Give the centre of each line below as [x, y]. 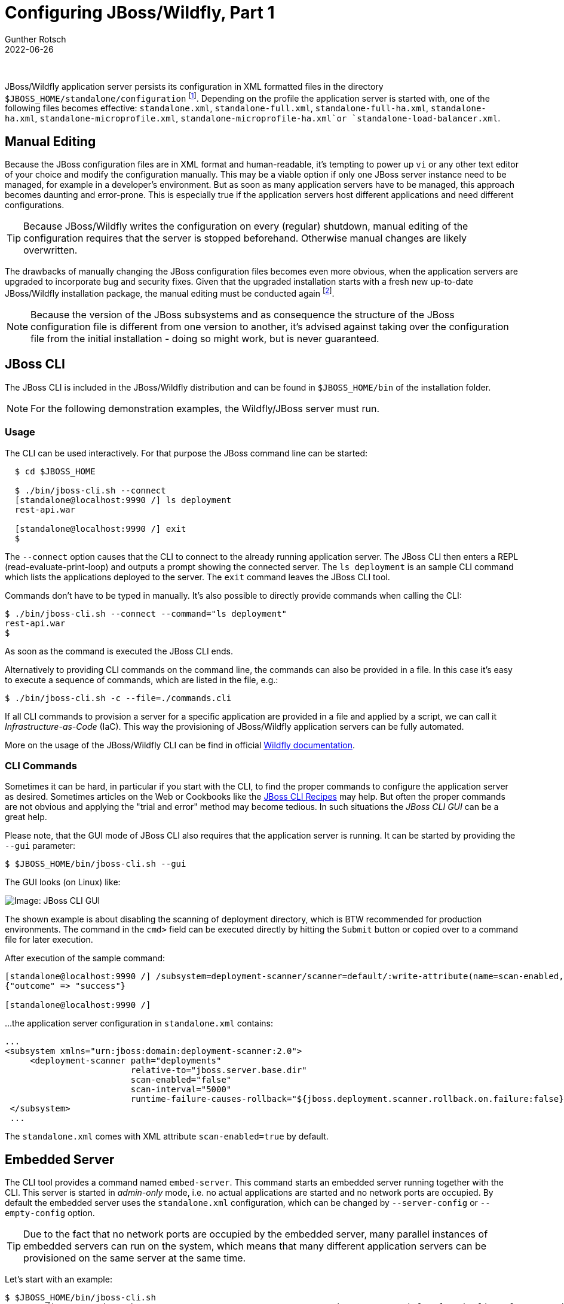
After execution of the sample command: [85, 958]
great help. [26, 817]
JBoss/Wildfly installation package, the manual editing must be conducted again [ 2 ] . [170, 293]
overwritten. [50, 250]
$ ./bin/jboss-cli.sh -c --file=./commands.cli [118, 698]
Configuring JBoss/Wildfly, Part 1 [140, 13]
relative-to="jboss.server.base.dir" [219, 1070]
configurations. [35, 205]
